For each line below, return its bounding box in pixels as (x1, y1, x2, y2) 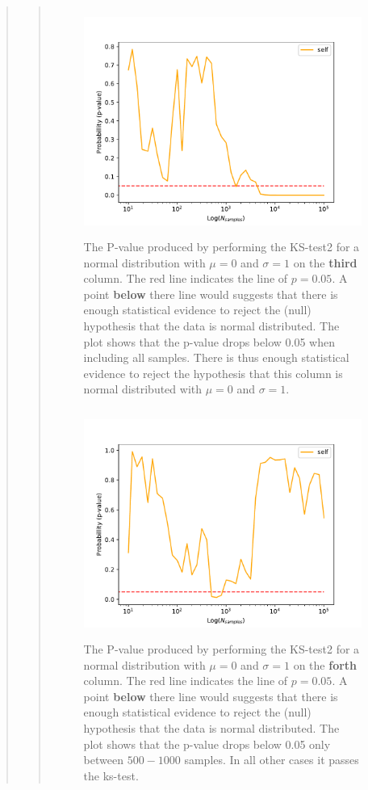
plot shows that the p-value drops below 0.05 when (83, 333, 335, 350)
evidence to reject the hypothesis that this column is (83, 364, 343, 381)
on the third (293, 254, 358, 271)
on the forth (293, 656, 358, 673)
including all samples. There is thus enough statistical (83, 349, 349, 366)
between (83, 751, 123, 768)
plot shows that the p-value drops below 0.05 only (83, 735, 331, 752)
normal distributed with (83, 380, 203, 397)
